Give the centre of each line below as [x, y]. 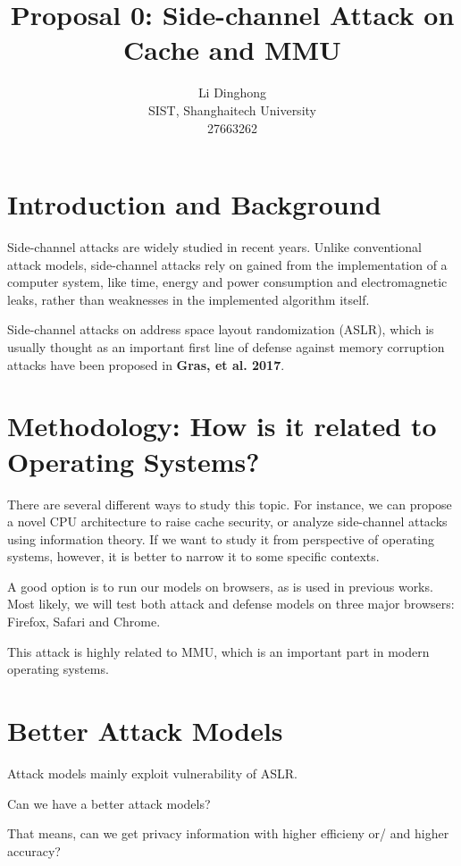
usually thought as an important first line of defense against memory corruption [226, 347]
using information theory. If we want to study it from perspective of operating [221, 538]
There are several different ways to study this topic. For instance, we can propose [230, 504]
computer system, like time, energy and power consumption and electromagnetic [227, 282]
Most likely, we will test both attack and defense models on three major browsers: [231, 604]
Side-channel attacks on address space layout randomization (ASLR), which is [221, 329]
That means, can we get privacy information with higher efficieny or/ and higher [228, 833]
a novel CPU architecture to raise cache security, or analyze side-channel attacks [227, 521]
